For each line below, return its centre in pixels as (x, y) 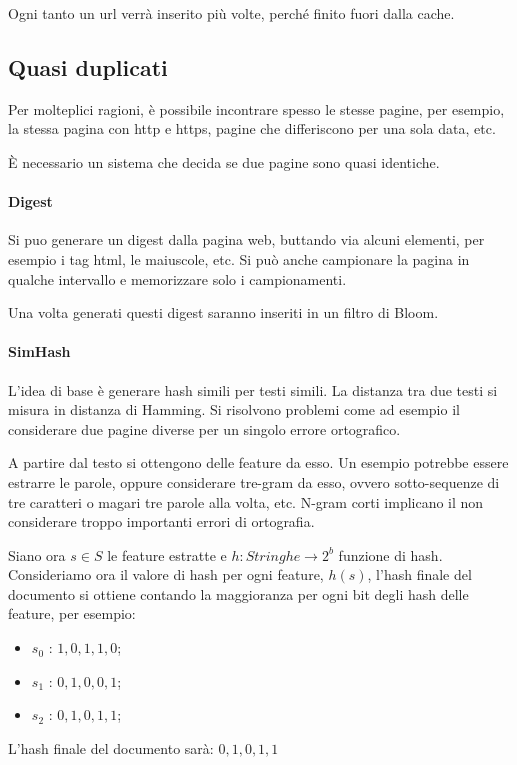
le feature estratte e (167, 554)
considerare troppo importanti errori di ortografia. (161, 521)
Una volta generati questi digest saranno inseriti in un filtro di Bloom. (223, 312)
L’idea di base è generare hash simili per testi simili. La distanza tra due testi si (253, 389)
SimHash (39, 351)
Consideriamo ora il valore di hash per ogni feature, (166, 574)
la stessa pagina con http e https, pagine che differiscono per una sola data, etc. (252, 128)
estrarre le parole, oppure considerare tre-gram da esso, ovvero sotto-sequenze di (254, 481)
